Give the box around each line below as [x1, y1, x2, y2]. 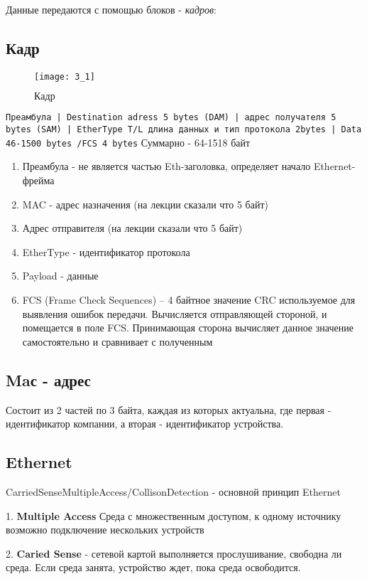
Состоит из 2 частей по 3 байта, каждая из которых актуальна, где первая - [6, 402, 332, 417]
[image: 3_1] [34, 71, 95, 82]
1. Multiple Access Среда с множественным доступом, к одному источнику [6, 508, 341, 523]
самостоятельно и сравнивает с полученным [22, 334, 213, 349]
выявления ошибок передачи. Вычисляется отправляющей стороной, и [22, 306, 327, 321]
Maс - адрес [6, 368, 91, 391]
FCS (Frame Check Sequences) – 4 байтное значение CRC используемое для [22, 292, 356, 307]
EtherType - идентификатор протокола [22, 244, 190, 259]
